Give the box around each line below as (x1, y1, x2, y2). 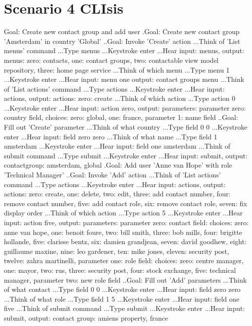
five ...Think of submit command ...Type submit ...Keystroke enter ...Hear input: (4, 303, 245, 313)
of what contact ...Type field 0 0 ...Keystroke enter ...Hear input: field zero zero (4, 284, 241, 294)
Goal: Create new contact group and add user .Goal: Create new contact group (4, 26, 240, 37)
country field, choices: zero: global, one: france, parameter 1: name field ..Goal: (4, 112, 238, 122)
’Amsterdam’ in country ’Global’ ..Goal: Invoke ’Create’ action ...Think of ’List (4, 36, 240, 46)
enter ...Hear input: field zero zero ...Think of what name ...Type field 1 (4, 131, 217, 141)
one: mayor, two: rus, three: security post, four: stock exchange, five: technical (4, 265, 236, 275)
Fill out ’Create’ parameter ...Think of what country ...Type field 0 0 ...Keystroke (4, 122, 248, 132)
